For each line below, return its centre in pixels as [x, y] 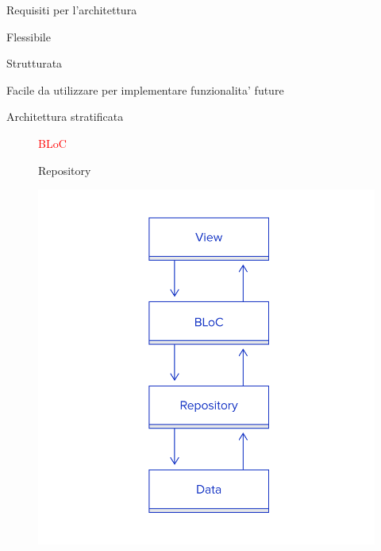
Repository [65, 170]
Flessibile [29, 36]
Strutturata [35, 63]
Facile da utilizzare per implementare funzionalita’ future [145, 89]
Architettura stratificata [65, 116]
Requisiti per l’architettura [72, 10]
